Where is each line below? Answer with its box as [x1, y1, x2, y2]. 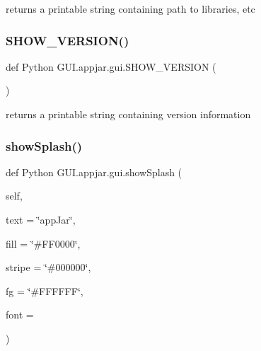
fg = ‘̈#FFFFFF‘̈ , [6, 283, 83, 298]
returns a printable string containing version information [6, 107, 251, 121]
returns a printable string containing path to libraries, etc [6, 1, 255, 16]
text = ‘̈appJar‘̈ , [6, 212, 76, 226]
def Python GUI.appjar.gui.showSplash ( [6, 164, 182, 179]
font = [6, 307, 34, 322]
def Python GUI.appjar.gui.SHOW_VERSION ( [6, 59, 216, 74]
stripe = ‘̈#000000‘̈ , [6, 260, 91, 275]
